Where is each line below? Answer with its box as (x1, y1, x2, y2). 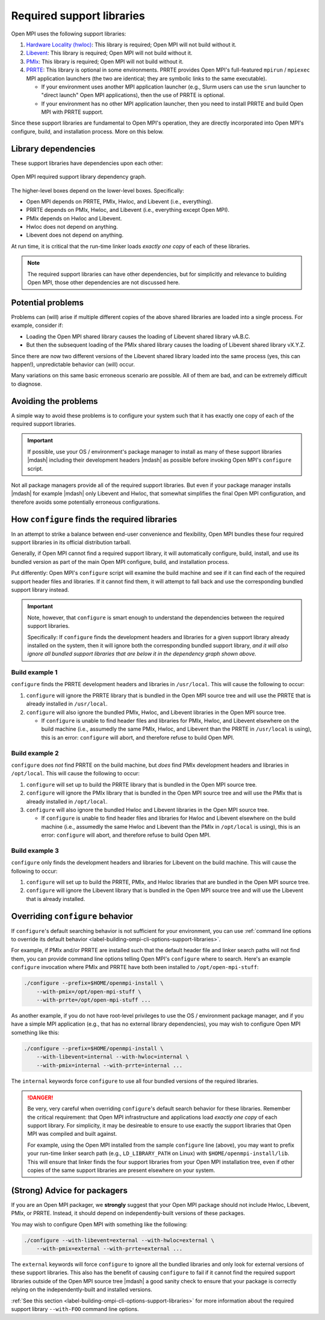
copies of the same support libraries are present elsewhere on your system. (27, 1167, 215, 1174)
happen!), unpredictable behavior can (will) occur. (11, 361, 135, 368)
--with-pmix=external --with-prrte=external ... (36, 1245, 183, 1252)
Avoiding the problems (11, 396, 99, 406)
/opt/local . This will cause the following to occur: (11, 770, 140, 777)
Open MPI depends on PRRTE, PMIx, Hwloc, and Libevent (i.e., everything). (26, 197, 213, 205)
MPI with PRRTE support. (41, 108, 104, 116)
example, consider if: (11, 322, 63, 329)
